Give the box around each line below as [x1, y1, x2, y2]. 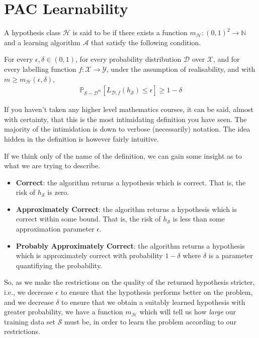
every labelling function [4, 63, 76, 74]
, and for [213, 54, 240, 64]
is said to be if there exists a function [72, 27, 188, 38]
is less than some [172, 213, 225, 224]
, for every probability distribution [75, 54, 182, 64]
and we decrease [4, 296, 54, 307]
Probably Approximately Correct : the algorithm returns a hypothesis [16, 240, 245, 251]
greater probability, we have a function [4, 306, 123, 317]
